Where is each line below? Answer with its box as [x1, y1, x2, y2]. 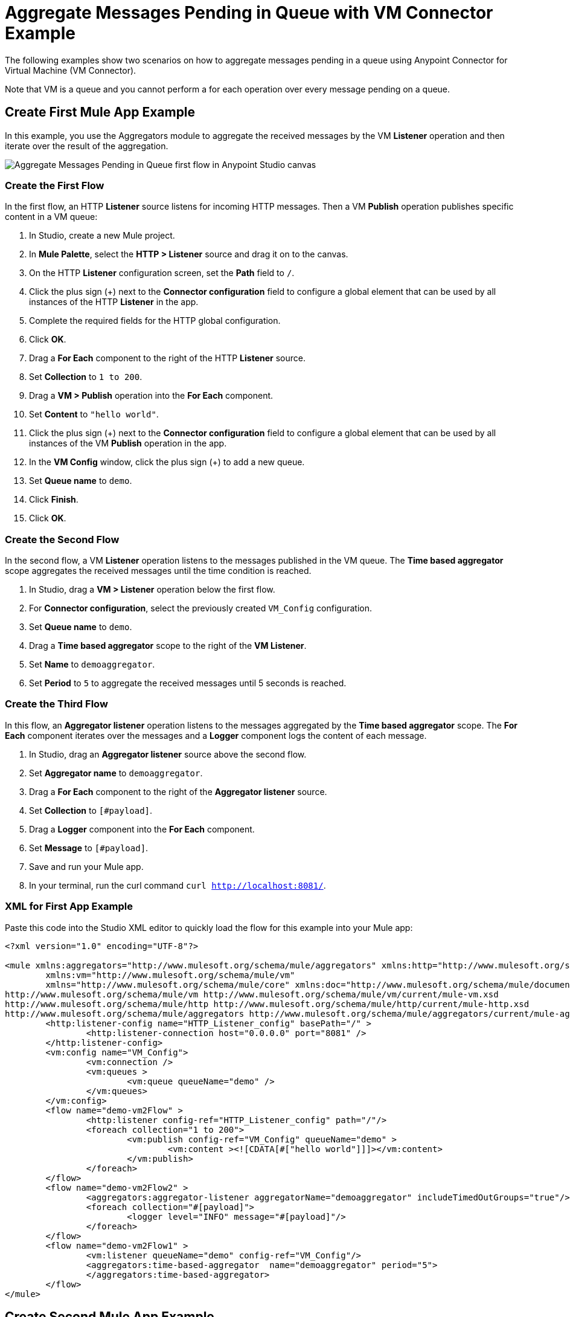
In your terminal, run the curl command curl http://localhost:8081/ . [29, 880, 326, 890]
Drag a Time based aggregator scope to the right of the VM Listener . [29, 640, 307, 651]
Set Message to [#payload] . [29, 842, 149, 853]
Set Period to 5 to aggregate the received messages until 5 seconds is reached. [29, 678, 347, 689]
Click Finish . [29, 494, 78, 505]
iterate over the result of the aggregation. [5, 140, 168, 151]
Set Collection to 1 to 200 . [29, 372, 142, 382]
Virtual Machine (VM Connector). [5, 65, 136, 76]
